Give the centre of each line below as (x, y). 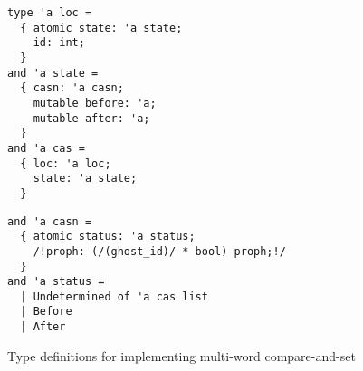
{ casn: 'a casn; (72, 88)
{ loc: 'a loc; (66, 163)
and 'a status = (56, 282)
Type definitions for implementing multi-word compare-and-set (181, 355)
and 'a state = (53, 73)
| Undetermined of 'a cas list (114, 296)
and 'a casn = (50, 221)
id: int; (59, 43)
